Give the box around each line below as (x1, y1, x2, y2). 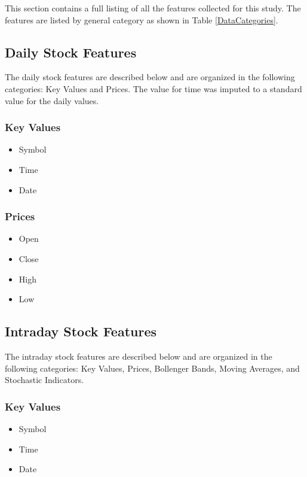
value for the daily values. (5, 94, 99, 107)
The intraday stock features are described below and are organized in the (5, 350, 272, 362)
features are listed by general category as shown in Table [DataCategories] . (5, 13, 278, 26)
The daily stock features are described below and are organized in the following (5, 71, 295, 83)
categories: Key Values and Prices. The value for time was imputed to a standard (5, 82, 302, 95)
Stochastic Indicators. (5, 373, 84, 386)
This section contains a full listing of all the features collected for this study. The (5, 2, 301, 14)
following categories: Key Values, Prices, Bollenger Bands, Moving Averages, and (5, 361, 300, 374)
